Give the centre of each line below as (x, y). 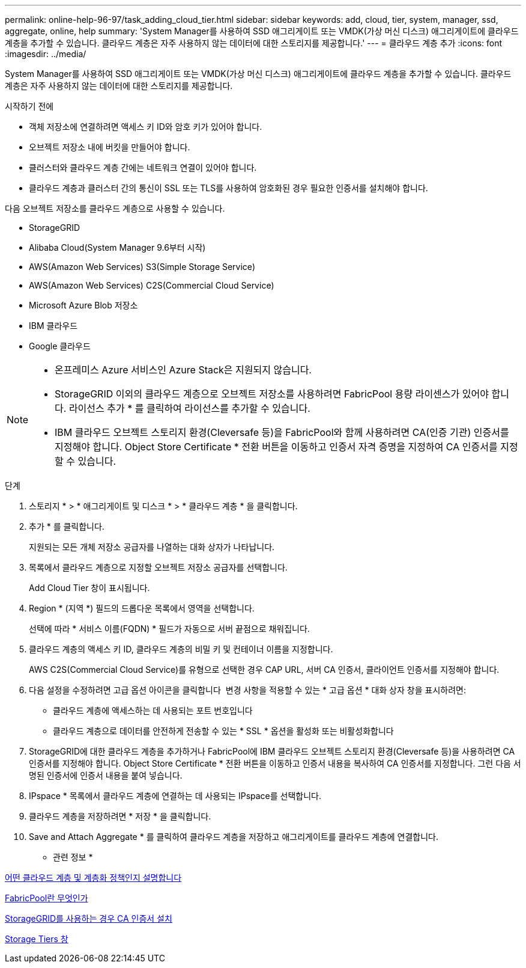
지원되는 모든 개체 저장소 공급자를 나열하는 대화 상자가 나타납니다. (152, 547)
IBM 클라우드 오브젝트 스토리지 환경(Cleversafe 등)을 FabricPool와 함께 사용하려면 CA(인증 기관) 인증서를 (282, 432)
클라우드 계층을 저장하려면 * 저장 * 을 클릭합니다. (120, 816)
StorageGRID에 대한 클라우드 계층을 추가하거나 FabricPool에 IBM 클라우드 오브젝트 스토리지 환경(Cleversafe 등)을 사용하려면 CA (272, 751)
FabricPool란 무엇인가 (47, 898)
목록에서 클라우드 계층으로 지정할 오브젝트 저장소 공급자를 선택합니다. (158, 567)
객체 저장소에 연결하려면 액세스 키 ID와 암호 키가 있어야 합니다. (146, 127)
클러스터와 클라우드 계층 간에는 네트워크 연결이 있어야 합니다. (143, 167)
